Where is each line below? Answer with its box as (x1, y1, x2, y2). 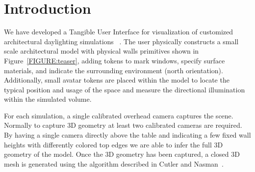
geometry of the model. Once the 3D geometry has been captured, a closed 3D (4, 149, 240, 159)
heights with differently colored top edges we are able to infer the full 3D (4, 139, 223, 149)
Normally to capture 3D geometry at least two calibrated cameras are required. (4, 120, 242, 130)
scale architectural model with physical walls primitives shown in (4, 46, 199, 56)
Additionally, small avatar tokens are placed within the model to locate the (4, 75, 229, 85)
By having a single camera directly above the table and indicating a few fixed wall (4, 130, 251, 140)
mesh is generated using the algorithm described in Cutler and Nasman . (4, 158, 224, 169)
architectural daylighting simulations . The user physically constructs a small (4, 36, 239, 46)
